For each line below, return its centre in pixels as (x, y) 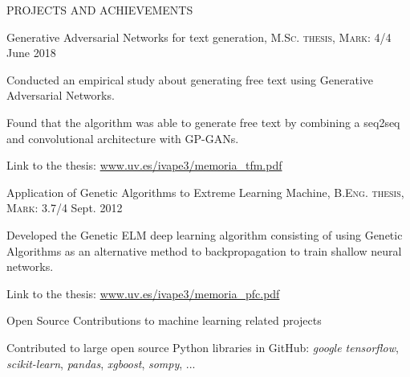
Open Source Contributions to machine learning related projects (164, 320)
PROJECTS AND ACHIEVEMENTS (100, 10)
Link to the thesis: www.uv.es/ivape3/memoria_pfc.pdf (143, 293)
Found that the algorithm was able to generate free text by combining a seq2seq (203, 122)
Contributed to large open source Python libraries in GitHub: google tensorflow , (203, 347)
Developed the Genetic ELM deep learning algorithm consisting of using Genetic (205, 234)
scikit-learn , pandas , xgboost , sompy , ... (101, 363)
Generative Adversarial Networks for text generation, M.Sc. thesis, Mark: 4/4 (199, 37)
